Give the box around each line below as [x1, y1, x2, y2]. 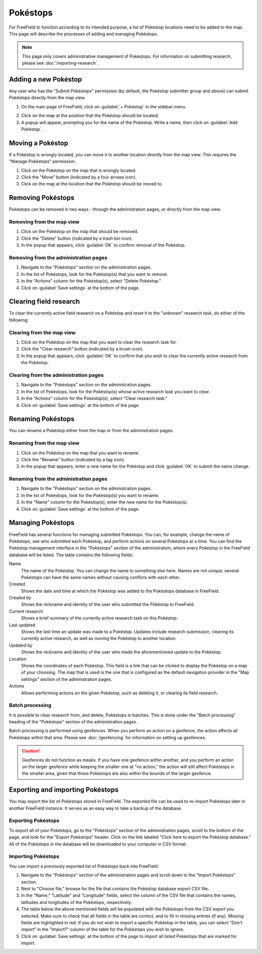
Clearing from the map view [9, 329, 76, 336]
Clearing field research [9, 298, 80, 306]
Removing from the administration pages [9, 254, 108, 261]
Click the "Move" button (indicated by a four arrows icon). [21, 174, 137, 180]
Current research [9, 608, 44, 614]
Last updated [9, 622, 36, 628]
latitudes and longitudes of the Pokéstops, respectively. [21, 899, 132, 905]
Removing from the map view [9, 218, 80, 225]
